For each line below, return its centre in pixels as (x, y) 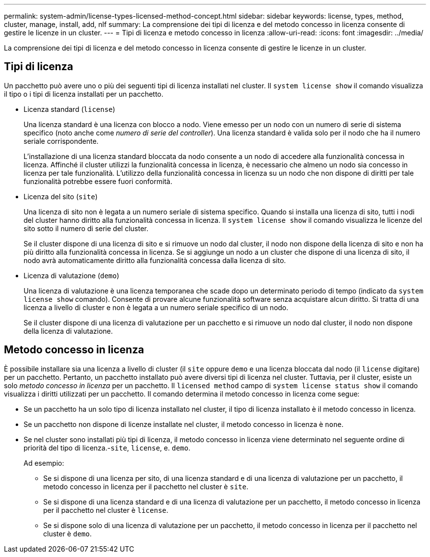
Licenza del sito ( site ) (61, 196)
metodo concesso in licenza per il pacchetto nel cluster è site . (146, 486)
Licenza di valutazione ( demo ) (71, 275)
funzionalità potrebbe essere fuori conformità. (98, 181)
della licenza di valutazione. (68, 331)
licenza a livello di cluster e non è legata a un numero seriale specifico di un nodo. (156, 307)
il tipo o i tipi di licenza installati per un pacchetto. (84, 94)
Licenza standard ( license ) (69, 109)
